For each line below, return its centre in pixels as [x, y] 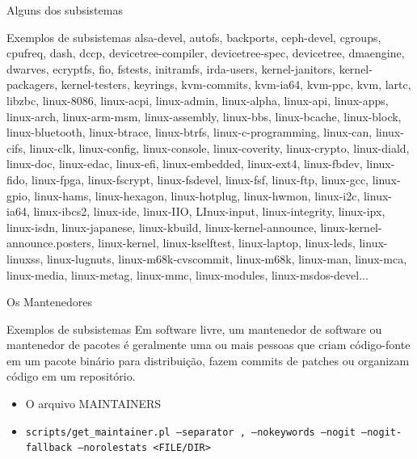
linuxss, [25, 258]
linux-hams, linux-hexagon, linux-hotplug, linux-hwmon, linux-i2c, [197, 195]
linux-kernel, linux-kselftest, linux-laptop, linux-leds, [227, 243]
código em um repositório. [71, 376]
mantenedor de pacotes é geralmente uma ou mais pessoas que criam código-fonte [208, 345]
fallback [49, 448]
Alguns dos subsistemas [65, 10]
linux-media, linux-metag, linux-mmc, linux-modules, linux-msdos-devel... [187, 274]
